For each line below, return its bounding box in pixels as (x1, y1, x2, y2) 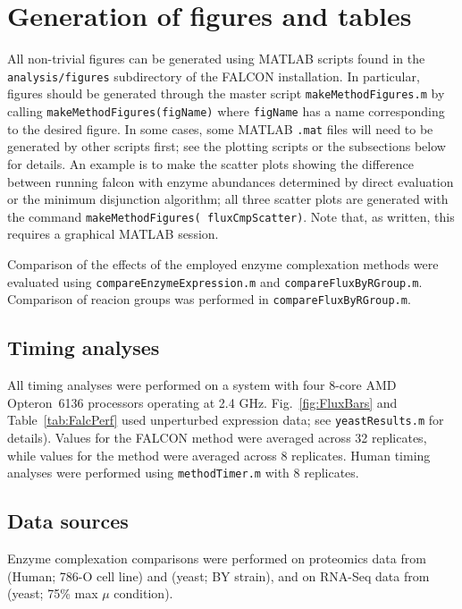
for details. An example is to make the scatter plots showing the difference (7, 154, 415, 173)
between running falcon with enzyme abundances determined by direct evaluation (7, 172, 454, 190)
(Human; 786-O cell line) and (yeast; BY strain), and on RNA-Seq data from (7, 566, 430, 585)
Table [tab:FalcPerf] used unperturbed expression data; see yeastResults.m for (7, 410, 444, 429)
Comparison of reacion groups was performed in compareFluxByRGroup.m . (7, 290, 411, 309)
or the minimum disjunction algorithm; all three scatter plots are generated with (7, 190, 449, 208)
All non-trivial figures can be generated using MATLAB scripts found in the (7, 49, 425, 68)
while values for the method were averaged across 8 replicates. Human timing (7, 445, 431, 464)
